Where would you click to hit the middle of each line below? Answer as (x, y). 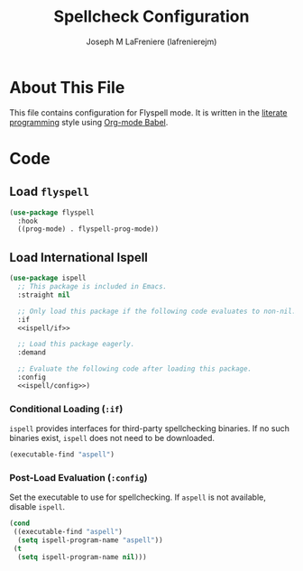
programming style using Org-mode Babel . (89, 122)
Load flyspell (50, 192)
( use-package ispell (48, 278)
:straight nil (44, 295)
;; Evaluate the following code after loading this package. (135, 369)
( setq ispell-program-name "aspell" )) (91, 540)
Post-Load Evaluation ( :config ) (78, 477)
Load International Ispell (79, 258)
